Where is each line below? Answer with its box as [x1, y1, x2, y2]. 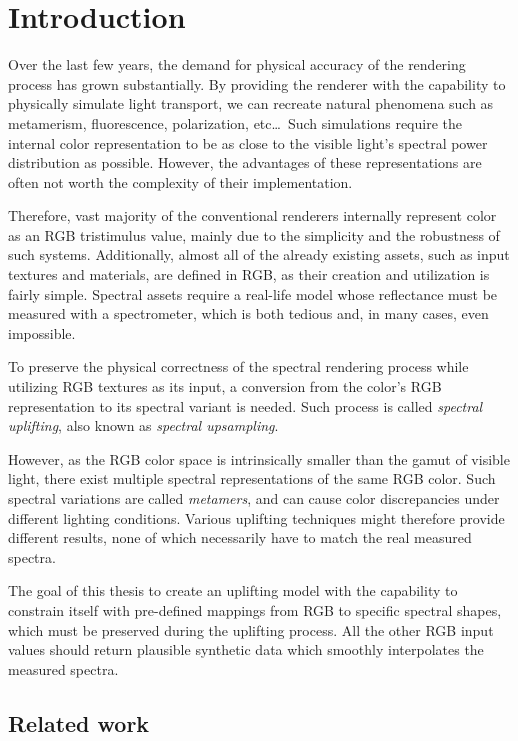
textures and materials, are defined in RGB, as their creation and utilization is [8, 264, 490, 285]
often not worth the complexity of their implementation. [8, 171, 353, 192]
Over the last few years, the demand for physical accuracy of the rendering [8, 54, 466, 75]
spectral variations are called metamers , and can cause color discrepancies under [8, 488, 500, 508]
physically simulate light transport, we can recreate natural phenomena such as [8, 93, 494, 114]
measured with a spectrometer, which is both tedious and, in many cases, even [8, 303, 489, 324]
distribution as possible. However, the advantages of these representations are [8, 152, 482, 173]
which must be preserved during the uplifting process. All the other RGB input [8, 619, 494, 640]
